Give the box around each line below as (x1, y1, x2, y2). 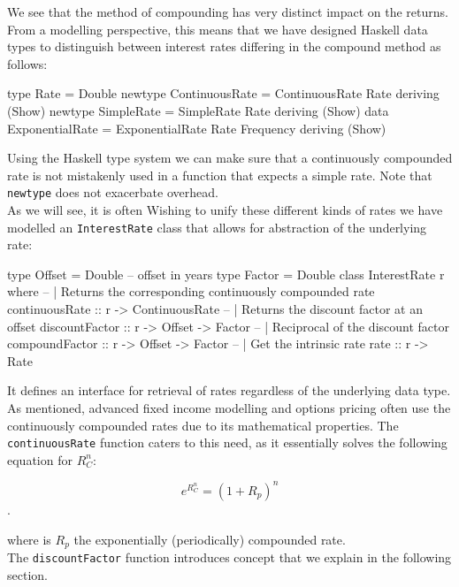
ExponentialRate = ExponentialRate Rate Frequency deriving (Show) (7, 118, 386, 137)
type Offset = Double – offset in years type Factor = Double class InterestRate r (7, 264, 445, 283)
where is (7, 530, 51, 548)
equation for (7, 450, 73, 469)
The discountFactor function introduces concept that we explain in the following (7, 547, 452, 566)
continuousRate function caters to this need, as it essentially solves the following (7, 433, 448, 452)
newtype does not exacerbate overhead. (7, 183, 218, 202)
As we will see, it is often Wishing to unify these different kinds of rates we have (7, 201, 443, 218)
